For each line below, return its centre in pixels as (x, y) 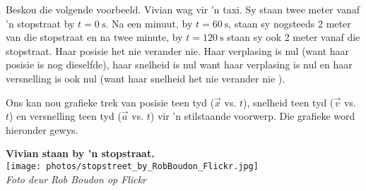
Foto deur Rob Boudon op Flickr (76, 179)
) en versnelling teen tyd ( (65, 116)
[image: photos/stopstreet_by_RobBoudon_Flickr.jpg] (132, 166)
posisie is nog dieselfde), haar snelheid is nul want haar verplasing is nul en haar (179, 64)
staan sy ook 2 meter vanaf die (294, 37)
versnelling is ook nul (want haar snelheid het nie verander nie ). (146, 78)
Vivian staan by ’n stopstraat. (80, 153)
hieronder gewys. (42, 129)
